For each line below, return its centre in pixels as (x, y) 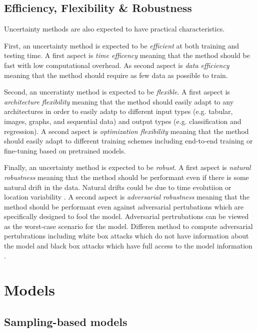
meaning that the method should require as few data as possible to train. (116, 75)
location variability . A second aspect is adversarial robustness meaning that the (127, 197)
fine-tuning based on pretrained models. (65, 150)
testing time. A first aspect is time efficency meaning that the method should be (127, 55)
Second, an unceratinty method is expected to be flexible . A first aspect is (117, 92)
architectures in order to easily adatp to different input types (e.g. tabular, (118, 111)
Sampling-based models (66, 322)
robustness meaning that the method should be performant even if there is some (126, 177)
